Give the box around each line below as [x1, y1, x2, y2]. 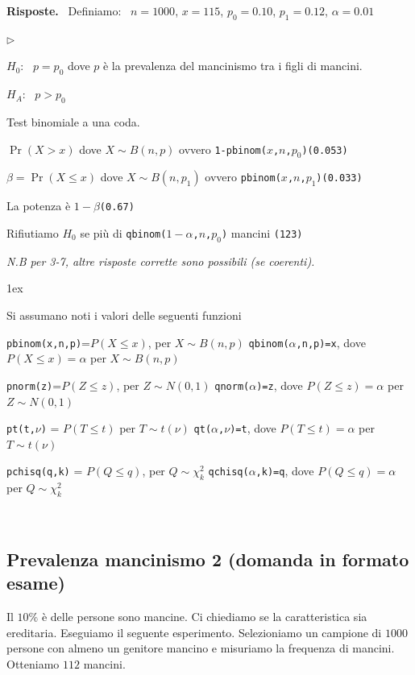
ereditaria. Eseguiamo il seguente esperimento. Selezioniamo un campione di [6, 623, 382, 640]
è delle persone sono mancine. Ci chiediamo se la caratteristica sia [41, 608, 367, 625]
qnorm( [214, 380, 250, 392]
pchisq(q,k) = [6, 462, 83, 479]
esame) [6, 570, 65, 595]
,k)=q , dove [255, 462, 314, 479]
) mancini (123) [222, 225, 303, 242]
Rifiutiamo [6, 225, 59, 242]
